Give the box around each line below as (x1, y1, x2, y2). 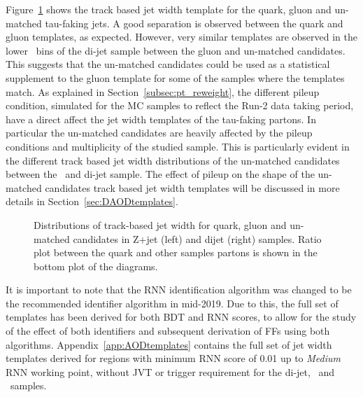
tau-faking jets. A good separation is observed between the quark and (45, 15, 343, 30)
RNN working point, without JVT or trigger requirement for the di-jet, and (6, 364, 335, 379)
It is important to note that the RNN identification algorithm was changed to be (6, 282, 352, 297)
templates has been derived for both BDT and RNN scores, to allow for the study (6, 309, 357, 324)
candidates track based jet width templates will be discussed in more (45, 180, 340, 195)
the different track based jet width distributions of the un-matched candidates (6, 153, 340, 167)
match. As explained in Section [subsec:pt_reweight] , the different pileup (6, 84, 320, 99)
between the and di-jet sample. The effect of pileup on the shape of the (6, 167, 315, 181)
